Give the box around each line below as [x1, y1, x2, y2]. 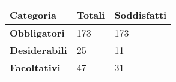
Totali [76, 8, 105, 22]
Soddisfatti [114, 8, 167, 22]
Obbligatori [10, 26, 65, 40]
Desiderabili [10, 43, 67, 57]
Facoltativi [10, 60, 61, 74]
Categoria [10, 8, 56, 22]
